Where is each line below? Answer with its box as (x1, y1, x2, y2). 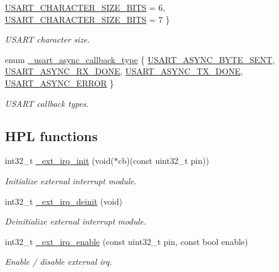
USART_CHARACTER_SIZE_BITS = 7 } (5, 13, 170, 25)
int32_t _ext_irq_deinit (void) (5, 195, 122, 207)
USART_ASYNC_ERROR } (5, 76, 114, 89)
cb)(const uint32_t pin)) (118, 154, 209, 167)
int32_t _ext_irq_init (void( (5, 154, 114, 167)
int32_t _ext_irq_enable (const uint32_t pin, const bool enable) (5, 235, 248, 247)
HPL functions (5, 126, 98, 145)
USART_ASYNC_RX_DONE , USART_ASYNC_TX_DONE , (5, 65, 243, 77)
